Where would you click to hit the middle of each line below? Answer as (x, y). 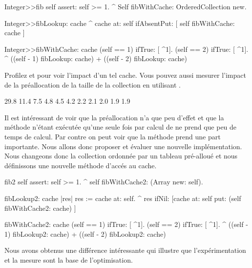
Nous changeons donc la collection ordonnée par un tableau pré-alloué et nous (121, 156)
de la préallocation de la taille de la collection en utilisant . (93, 84)
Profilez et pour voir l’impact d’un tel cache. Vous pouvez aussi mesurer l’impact (125, 75)
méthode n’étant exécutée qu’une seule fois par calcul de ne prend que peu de (121, 127)
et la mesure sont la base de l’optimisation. (69, 259)
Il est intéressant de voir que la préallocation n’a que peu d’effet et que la (114, 117)
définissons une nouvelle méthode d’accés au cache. (81, 165)
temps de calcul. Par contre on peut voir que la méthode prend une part (113, 136)
